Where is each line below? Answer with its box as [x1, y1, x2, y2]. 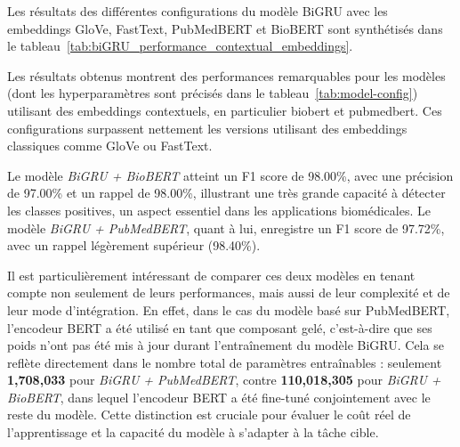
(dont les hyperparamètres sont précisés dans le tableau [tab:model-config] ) [7, 84, 418, 102]
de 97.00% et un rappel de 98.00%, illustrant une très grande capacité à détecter [7, 183, 446, 202]
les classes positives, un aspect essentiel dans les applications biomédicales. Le [7, 200, 431, 219]
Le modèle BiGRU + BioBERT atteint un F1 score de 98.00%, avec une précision [7, 166, 454, 184]
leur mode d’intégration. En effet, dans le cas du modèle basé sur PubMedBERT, [7, 300, 450, 319]
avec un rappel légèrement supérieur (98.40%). [7, 236, 261, 255]
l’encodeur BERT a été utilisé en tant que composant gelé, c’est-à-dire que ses [7, 318, 432, 337]
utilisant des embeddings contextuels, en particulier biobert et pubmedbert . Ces [7, 101, 442, 119]
